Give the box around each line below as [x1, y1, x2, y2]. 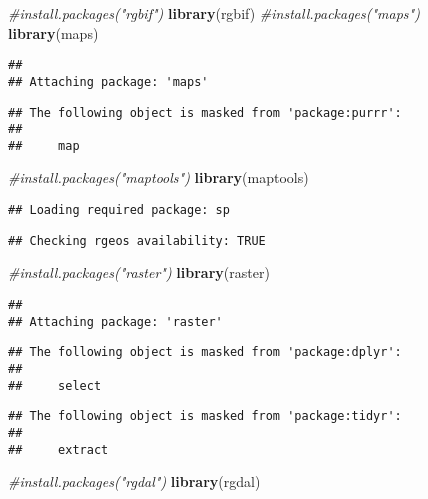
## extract [8, 442, 109, 457]
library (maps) [8, 22, 99, 43]
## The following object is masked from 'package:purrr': [8, 105, 402, 120]
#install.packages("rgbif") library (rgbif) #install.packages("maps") [8, 3, 420, 23]
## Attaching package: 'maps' [8, 74, 209, 89]
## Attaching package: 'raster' [8, 314, 223, 329]
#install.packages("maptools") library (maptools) [8, 167, 309, 188]
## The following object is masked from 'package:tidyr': [8, 409, 402, 424]
